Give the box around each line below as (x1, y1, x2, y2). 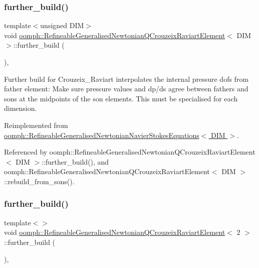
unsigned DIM (40, 20, 84, 31)
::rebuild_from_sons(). (4, 176, 75, 186)
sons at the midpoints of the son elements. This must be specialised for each (4, 93, 238, 103)
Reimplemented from (4, 119, 68, 130)
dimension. (4, 103, 37, 113)
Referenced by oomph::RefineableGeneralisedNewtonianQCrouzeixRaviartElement (4, 147, 255, 157)
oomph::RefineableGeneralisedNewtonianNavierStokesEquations (4, 129, 199, 140)
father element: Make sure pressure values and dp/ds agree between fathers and (4, 83, 248, 94)
